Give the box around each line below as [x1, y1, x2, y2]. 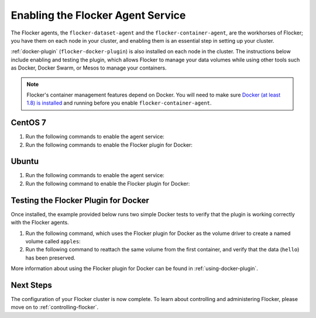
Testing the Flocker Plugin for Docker [11, 195, 149, 205]
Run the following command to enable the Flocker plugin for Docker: [25, 180, 190, 187]
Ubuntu [11, 157, 39, 167]
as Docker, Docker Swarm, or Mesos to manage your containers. [11, 64, 167, 71]
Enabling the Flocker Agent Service [11, 9, 186, 22]
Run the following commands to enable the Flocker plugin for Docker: [25, 141, 193, 148]
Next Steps [11, 280, 52, 290]
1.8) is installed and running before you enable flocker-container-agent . [26, 99, 212, 106]
